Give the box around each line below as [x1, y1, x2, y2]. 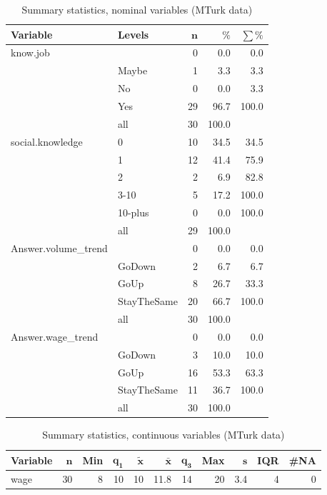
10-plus [117, 205, 149, 220]
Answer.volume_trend [11, 240, 108, 255]
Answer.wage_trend [11, 329, 99, 344]
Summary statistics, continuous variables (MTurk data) [42, 427, 285, 442]
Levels [117, 26, 149, 41]
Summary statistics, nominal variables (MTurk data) [21, 2, 253, 16]
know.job [11, 45, 50, 60]
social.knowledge [11, 134, 83, 149]
